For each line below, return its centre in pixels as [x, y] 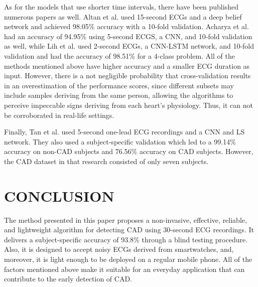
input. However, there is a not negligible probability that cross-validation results [127, 76]
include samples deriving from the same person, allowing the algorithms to [119, 95]
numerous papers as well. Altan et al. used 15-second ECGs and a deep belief [123, 16]
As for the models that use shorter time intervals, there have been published [121, 7]
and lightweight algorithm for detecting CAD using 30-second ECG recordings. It [129, 230]
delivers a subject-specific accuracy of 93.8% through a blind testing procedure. [126, 239]
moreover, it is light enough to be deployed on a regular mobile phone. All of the [128, 259]
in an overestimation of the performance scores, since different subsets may [119, 85]
